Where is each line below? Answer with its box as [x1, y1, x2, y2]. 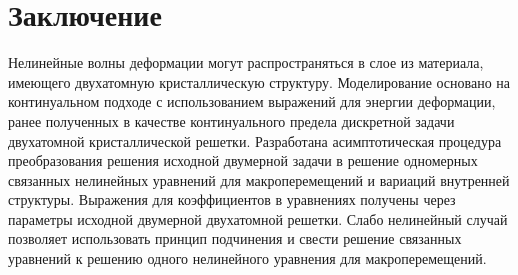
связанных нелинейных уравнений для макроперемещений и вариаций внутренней [8, 169, 510, 190]
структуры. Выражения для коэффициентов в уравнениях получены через [8, 189, 456, 210]
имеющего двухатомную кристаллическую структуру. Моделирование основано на [8, 71, 511, 92]
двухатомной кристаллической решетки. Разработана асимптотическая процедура [8, 130, 502, 151]
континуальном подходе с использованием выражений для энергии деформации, [8, 91, 496, 112]
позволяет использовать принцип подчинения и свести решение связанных [8, 228, 462, 249]
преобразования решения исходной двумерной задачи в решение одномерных [8, 150, 478, 171]
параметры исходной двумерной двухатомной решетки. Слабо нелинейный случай [8, 208, 508, 229]
